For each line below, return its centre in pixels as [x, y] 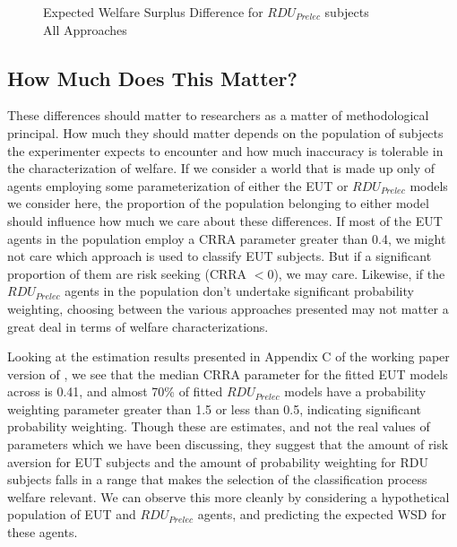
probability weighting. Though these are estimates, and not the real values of [219, 426]
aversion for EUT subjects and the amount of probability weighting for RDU [218, 461]
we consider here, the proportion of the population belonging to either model [218, 203]
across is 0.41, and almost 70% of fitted [115, 391]
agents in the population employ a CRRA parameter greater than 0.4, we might [227, 238]
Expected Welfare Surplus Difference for [153, 12]
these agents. [43, 532]
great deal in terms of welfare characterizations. [138, 326]
